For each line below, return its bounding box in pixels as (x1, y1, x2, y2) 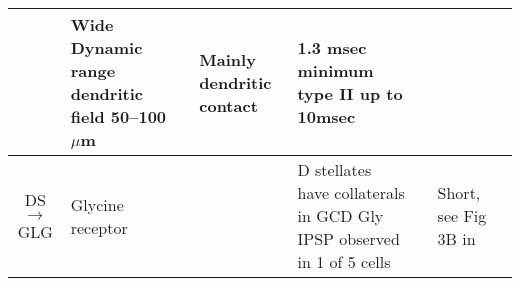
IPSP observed (297, 227, 400, 250)
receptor (70, 215, 128, 239)
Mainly (199, 47, 256, 71)
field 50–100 (70, 105, 167, 128)
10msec (297, 105, 356, 128)
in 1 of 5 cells (297, 250, 391, 273)
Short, (437, 181, 481, 204)
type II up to (297, 82, 403, 105)
